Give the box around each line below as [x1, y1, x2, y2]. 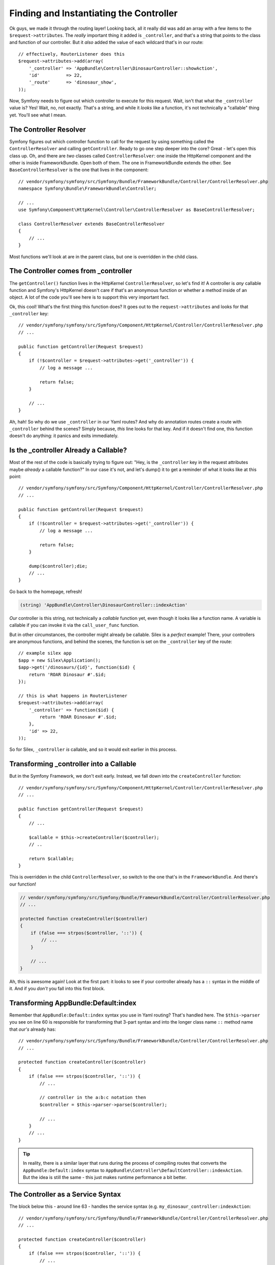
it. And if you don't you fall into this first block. [9, 986, 105, 992]
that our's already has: [9, 1026, 57, 1032]
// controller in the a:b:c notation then [39, 1094, 146, 1101]
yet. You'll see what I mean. [9, 112, 67, 118]
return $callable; [28, 856, 75, 861]
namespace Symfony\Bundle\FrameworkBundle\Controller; [18, 186, 157, 192]
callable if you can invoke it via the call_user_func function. [9, 622, 139, 628]
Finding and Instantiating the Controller [9, 8, 178, 19]
